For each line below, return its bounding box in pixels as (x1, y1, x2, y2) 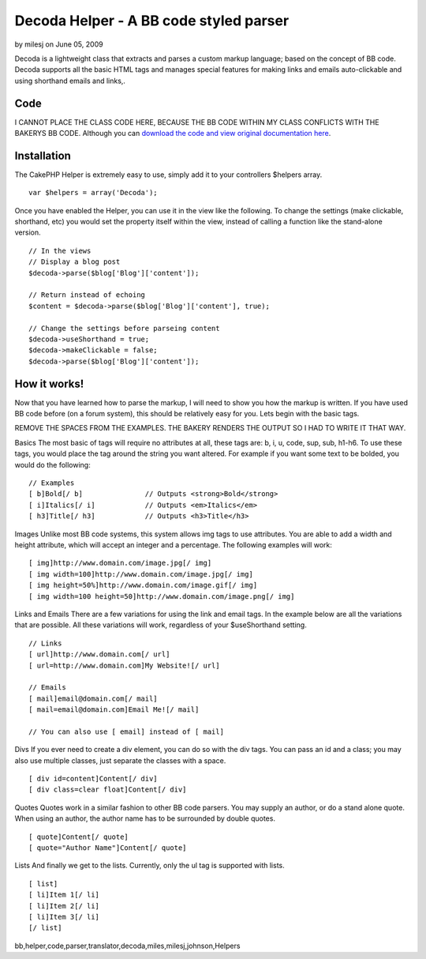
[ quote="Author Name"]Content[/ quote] (28, 843, 187, 852)
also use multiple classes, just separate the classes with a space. (14, 755, 226, 765)
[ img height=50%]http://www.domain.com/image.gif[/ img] (28, 581, 258, 590)
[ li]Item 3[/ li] (28, 912, 100, 921)
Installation (14, 149, 71, 162)
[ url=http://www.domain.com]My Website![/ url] (28, 660, 220, 670)
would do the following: (14, 460, 91, 469)
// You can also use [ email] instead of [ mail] (28, 727, 225, 736)
